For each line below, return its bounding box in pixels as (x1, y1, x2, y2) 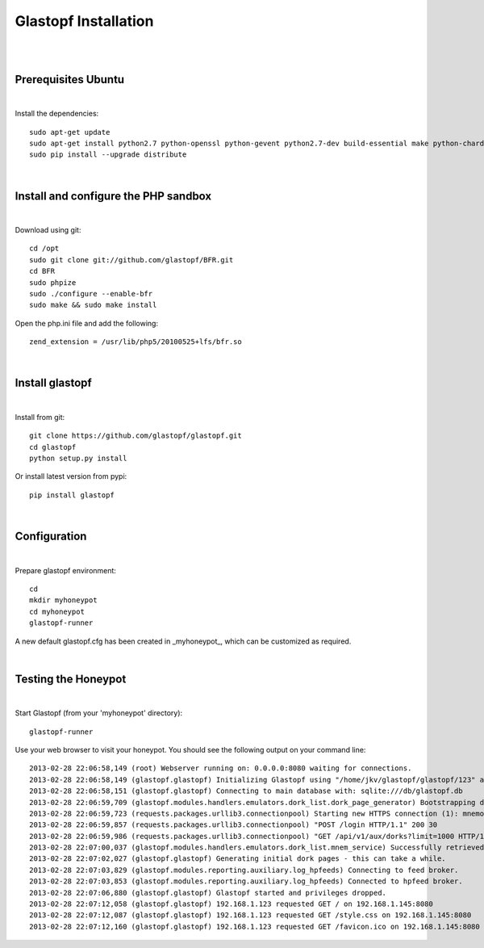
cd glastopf (29, 443, 77, 451)
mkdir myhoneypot (29, 596, 98, 605)
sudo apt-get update (29, 128, 111, 136)
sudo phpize (29, 278, 77, 287)
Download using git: (15, 225, 81, 235)
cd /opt (29, 244, 60, 254)
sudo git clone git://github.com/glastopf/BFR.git (29, 255, 234, 264)
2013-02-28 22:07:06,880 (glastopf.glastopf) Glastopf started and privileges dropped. (29, 888, 387, 897)
